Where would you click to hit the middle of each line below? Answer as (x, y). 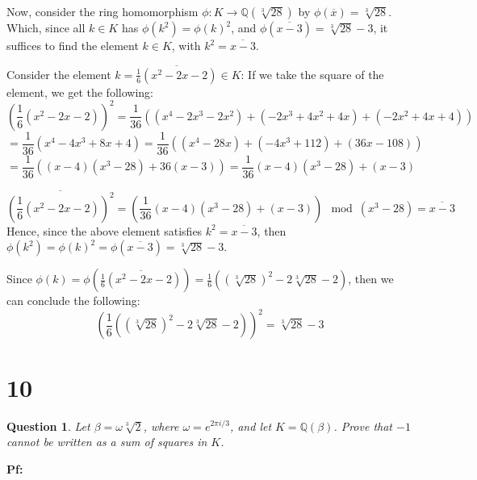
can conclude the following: (73, 301)
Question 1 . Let (48, 426)
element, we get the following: (80, 92)
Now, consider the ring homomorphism (103, 11)
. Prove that (363, 426)
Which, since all (46, 27)
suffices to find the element (73, 45)
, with (186, 45)
